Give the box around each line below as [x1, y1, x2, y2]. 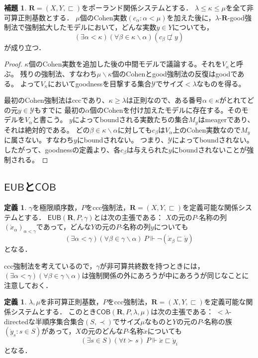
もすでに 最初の [34, 104, 86, 115]
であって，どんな [36, 221, 91, 232]
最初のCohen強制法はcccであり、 [4, 95, 109, 105]
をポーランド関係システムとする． [82, 2, 193, 12]
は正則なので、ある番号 [126, 95, 203, 105]
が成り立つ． [4, 42, 46, 52]
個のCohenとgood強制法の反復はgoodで [112, 68, 238, 78]
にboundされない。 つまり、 [77, 135, 168, 145]
